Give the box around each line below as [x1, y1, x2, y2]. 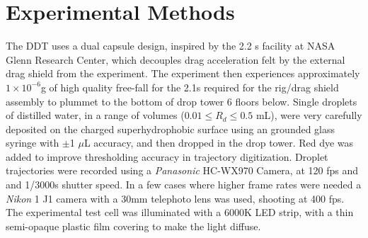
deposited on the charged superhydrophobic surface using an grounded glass [6, 121, 335, 136]
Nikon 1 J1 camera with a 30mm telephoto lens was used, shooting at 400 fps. [6, 191, 345, 205]
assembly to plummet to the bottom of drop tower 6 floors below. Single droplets [6, 93, 357, 108]
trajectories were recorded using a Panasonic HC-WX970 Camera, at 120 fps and [6, 163, 358, 178]
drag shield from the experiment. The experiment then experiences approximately [6, 66, 360, 81]
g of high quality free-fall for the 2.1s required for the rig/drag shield [40, 79, 339, 94]
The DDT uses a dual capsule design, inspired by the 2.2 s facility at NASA [6, 38, 335, 53]
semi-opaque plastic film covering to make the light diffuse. [6, 218, 261, 233]
